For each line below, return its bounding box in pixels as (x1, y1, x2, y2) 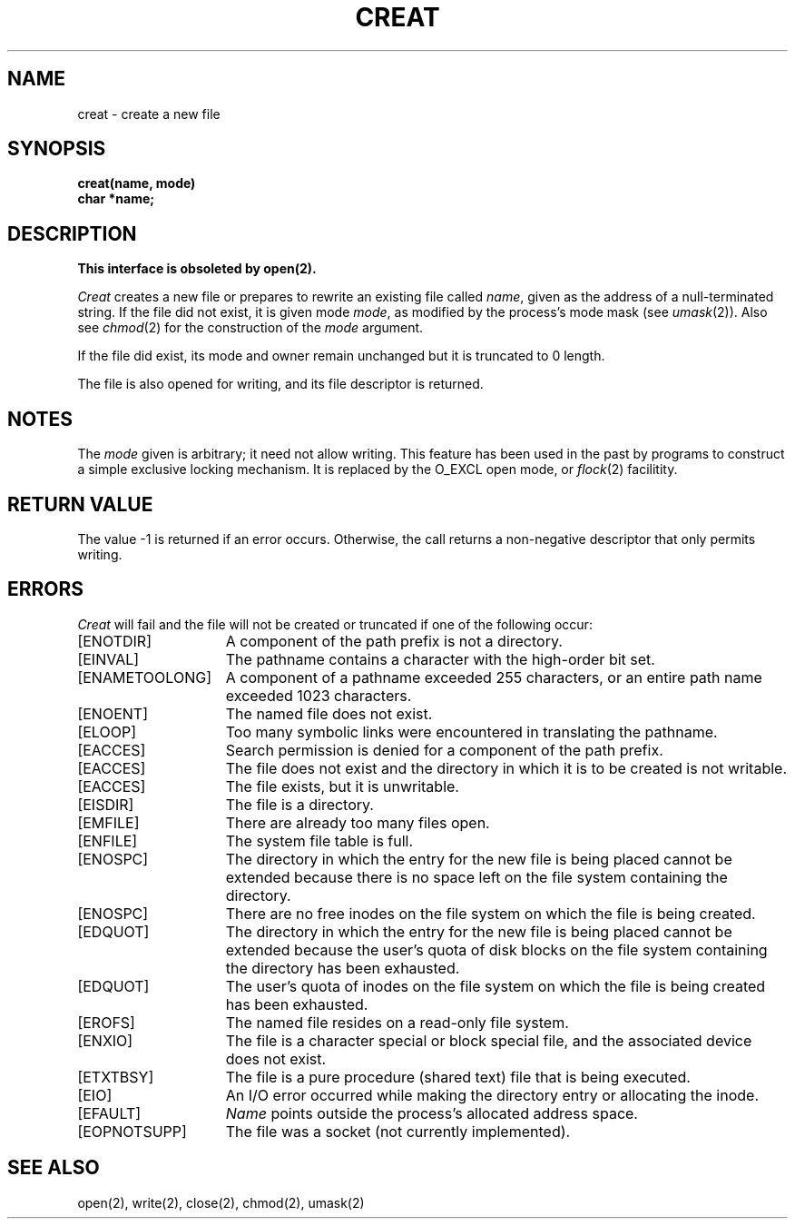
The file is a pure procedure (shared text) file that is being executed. (225, 1067, 691, 1086)
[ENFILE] (77, 831, 138, 850)
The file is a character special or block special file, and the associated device (225, 1031, 752, 1050)
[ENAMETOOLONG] (77, 667, 211, 687)
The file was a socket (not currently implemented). (225, 1122, 571, 1141)
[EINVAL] (77, 649, 140, 668)
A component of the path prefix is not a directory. (225, 631, 563, 650)
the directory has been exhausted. (225, 958, 460, 977)
